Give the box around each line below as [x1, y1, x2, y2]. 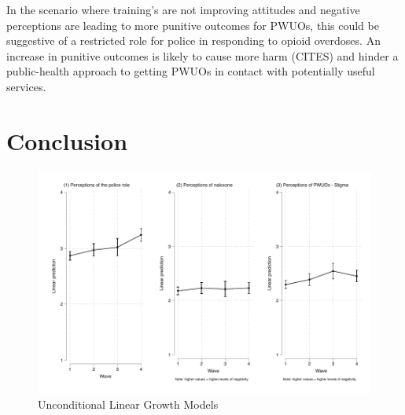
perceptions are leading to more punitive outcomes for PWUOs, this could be [6, 17, 379, 33]
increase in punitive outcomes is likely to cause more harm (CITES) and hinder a [6, 47, 399, 64]
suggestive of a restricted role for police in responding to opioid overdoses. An [6, 32, 381, 49]
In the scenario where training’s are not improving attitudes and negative [6, 2, 360, 17]
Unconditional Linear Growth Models [38, 395, 219, 412]
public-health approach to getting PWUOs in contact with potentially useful [6, 63, 375, 79]
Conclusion [6, 124, 128, 156]
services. [6, 78, 46, 94]
